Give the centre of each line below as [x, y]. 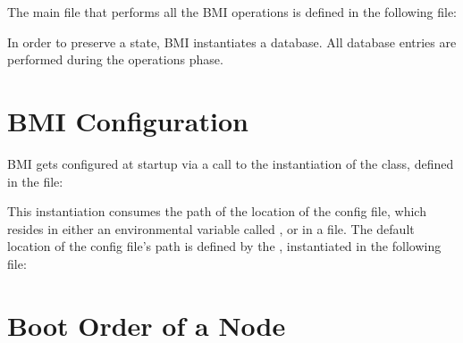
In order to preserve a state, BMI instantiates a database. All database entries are [232, 42]
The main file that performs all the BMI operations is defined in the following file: [232, 12]
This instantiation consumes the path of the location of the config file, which [217, 211]
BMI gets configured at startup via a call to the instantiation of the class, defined [231, 163]
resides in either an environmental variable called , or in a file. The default [211, 228]
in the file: [35, 181]
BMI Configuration [128, 120]
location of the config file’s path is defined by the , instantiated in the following [224, 246]
